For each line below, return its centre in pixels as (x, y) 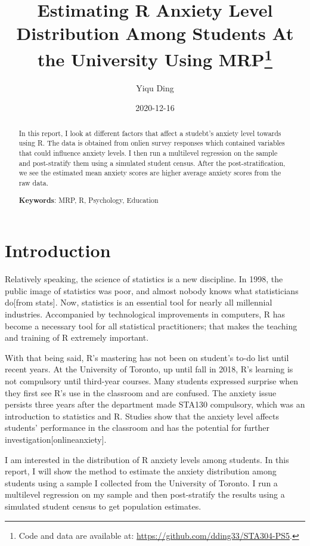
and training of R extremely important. (77, 337)
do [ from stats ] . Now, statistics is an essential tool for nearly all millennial (139, 302)
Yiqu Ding (155, 87)
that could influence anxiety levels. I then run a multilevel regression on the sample (148, 153)
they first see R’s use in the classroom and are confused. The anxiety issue (141, 392)
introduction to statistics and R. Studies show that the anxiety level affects (142, 416)
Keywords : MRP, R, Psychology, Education (89, 200)
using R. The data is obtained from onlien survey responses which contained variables (152, 143)
